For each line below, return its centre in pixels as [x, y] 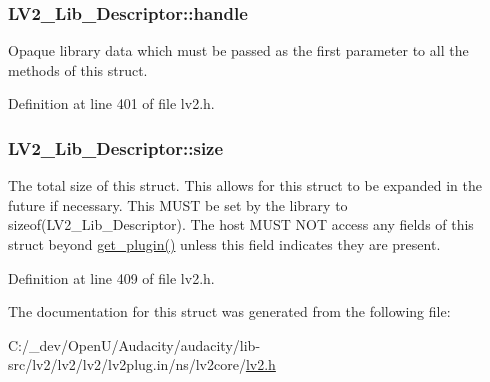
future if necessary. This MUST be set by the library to [178, 204]
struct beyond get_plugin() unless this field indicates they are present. [224, 244]
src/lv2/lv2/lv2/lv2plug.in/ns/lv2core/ [127, 364]
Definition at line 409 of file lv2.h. [111, 277]
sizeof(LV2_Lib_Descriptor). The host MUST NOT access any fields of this [241, 224]
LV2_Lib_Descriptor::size [116, 147]
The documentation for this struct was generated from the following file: [229, 311]
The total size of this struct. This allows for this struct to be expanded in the [245, 185]
